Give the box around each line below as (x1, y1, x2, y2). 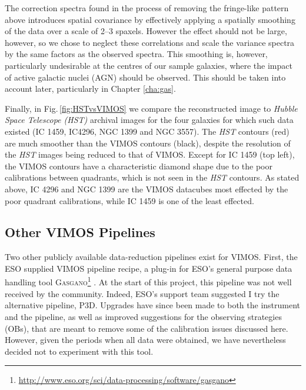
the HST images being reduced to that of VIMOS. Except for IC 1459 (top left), (5, 148, 295, 161)
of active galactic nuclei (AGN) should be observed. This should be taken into (5, 71, 286, 83)
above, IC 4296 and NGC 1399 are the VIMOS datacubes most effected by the (5, 182, 288, 195)
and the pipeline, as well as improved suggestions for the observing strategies (5, 310, 282, 322)
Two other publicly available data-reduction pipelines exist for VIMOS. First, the (5, 251, 298, 263)
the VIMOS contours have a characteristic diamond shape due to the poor (5, 159, 272, 172)
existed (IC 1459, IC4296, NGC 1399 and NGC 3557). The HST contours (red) (5, 125, 290, 137)
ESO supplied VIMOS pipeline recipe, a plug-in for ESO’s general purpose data (5, 262, 292, 274)
